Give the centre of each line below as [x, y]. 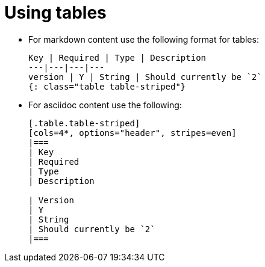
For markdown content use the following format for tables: [144, 39]
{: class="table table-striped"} [107, 86]
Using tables [55, 13]
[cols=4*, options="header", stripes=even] [132, 133]
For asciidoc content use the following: [105, 105]
